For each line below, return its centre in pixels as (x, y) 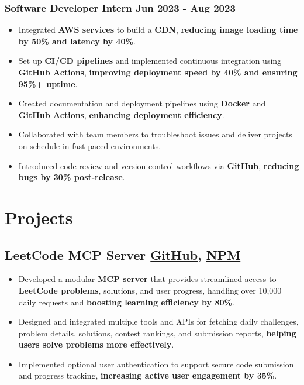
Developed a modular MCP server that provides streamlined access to (147, 279)
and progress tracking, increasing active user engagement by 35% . (148, 375)
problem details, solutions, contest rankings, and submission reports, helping (157, 333)
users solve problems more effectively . (96, 344)
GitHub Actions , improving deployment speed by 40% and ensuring (158, 72)
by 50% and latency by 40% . (77, 41)
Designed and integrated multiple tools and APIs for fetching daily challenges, (158, 322)
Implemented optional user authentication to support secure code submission (156, 364)
